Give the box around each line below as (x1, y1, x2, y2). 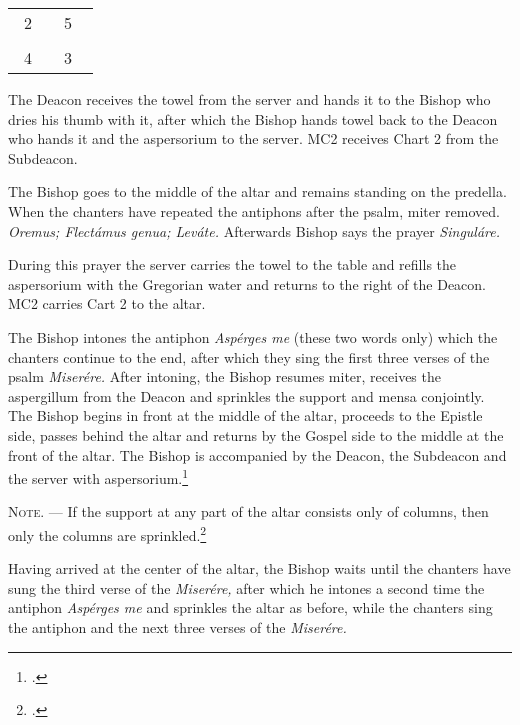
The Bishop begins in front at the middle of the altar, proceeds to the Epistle (8, 405, 483, 426)
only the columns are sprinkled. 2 (8, 521, 207, 545)
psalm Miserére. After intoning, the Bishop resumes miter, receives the (8, 366, 441, 387)
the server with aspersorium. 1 (8, 465, 189, 488)
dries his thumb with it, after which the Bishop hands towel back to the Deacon (8, 108, 498, 129)
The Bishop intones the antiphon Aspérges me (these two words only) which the (8, 326, 498, 347)
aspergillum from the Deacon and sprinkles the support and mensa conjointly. (8, 385, 485, 406)
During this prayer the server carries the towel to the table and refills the (8, 254, 457, 275)
